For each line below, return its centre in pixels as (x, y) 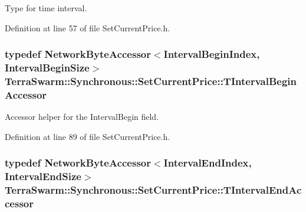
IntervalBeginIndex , (212, 54)
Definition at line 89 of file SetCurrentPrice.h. (88, 136)
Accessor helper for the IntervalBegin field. (82, 117)
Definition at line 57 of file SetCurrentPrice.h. (88, 27)
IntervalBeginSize (47, 68)
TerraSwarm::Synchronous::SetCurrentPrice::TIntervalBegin (151, 81)
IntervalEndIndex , (208, 163)
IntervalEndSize (43, 176)
